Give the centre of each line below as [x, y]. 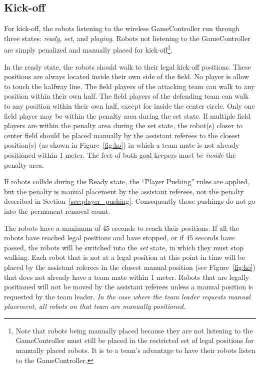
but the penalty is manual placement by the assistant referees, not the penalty [124, 191]
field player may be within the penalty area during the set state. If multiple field [127, 115]
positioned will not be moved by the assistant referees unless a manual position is [129, 287]
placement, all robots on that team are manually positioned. [95, 306]
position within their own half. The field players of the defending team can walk [126, 96]
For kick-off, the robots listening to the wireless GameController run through [122, 28]
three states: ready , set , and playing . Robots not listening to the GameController [127, 38]
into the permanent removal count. [57, 211]
